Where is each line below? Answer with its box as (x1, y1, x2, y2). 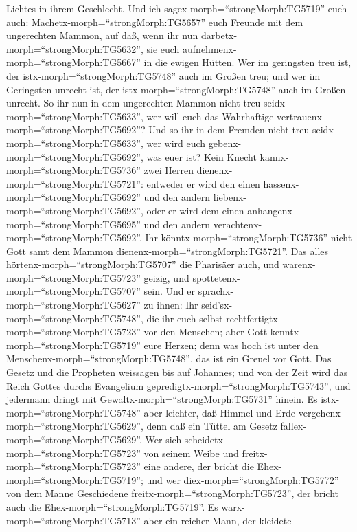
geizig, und (143, 270, 189, 285)
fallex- (280, 419, 306, 433)
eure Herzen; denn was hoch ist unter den (143, 337, 319, 352)
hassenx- (263, 176, 299, 190)
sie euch (146, 41, 180, 56)
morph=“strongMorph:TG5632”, (6, 41, 143, 56)
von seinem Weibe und (143, 445, 239, 460)
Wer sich (145, 432, 182, 446)
